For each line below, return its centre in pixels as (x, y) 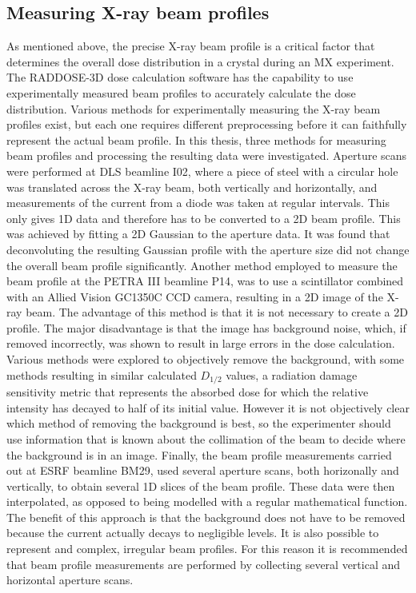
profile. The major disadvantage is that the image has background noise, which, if (206, 327)
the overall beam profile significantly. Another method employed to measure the (202, 265)
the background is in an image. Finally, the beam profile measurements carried (199, 454)
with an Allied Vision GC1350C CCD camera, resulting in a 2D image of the (195, 296)
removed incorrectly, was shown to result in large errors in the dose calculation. (201, 343)
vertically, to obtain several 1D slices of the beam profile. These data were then (201, 486)
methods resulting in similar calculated (102, 374)
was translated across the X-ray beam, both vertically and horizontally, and (192, 187)
